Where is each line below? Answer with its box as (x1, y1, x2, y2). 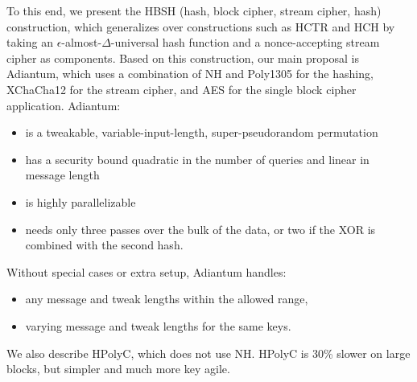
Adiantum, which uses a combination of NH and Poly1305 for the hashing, (6, 65, 374, 82)
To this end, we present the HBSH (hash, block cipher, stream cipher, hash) (6, 2, 382, 18)
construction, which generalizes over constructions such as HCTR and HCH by (6, 18, 395, 35)
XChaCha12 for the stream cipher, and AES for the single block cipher (6, 80, 357, 97)
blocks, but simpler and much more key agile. (6, 360, 230, 377)
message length (25, 166, 100, 183)
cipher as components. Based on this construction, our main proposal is (6, 49, 360, 66)
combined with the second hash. (25, 236, 184, 253)
